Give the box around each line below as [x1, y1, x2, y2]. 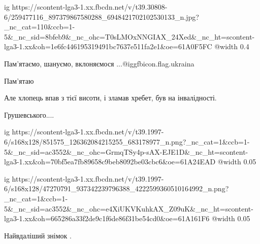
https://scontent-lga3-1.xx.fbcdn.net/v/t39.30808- [12, 2, 168, 12]
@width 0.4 [214, 41, 249, 52]
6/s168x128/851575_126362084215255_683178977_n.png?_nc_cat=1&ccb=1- [4, 136, 250, 147]
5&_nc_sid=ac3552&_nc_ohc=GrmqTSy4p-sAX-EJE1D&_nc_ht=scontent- [4, 146, 248, 157]
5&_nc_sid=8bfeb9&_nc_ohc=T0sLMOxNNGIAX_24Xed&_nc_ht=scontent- [4, 31, 255, 42]
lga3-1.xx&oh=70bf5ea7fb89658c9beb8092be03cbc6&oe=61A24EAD [4, 156, 216, 167]
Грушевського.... [4, 109, 54, 120]
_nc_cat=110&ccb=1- [4, 21, 75, 32]
